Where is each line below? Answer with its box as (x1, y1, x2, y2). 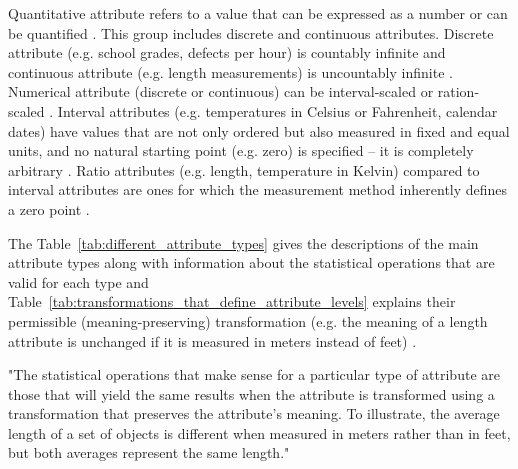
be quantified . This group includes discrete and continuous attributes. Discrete (8, 22, 494, 43)
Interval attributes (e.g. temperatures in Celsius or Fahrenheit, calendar (57, 100, 498, 121)
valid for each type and (8, 271, 149, 292)
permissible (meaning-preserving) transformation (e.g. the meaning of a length (8, 310, 488, 331)
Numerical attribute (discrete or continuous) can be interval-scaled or (8, 81, 434, 102)
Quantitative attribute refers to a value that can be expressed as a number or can (8, 3, 508, 23)
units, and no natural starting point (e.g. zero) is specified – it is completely (8, 140, 474, 161)
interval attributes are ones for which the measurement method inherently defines (8, 179, 508, 200)
